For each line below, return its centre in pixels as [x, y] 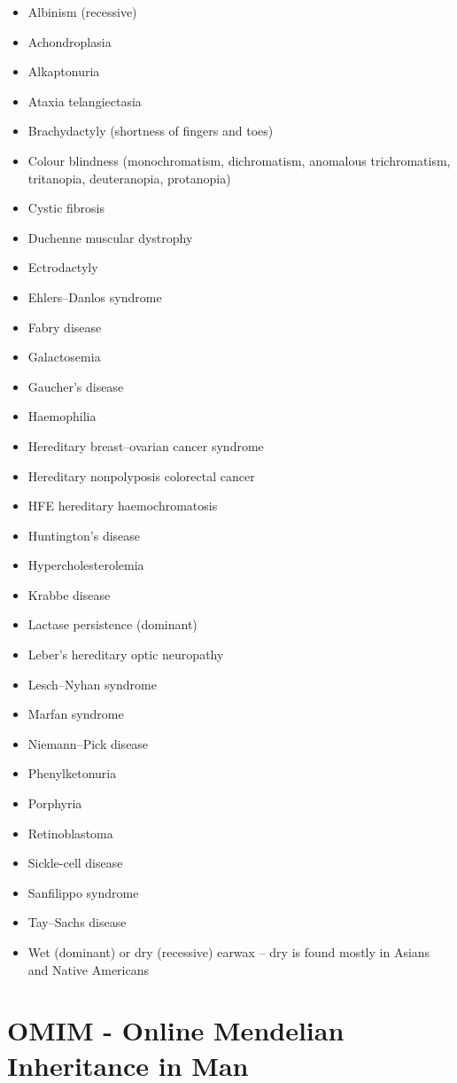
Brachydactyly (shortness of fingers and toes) [151, 131]
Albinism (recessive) [82, 12]
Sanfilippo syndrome [83, 892]
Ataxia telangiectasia [85, 101]
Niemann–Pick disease [88, 743]
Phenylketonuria [72, 773]
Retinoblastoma [70, 833]
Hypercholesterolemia [86, 565]
